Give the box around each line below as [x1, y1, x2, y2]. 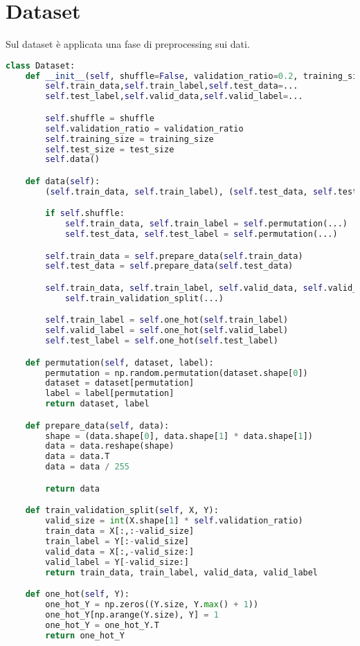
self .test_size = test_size [45, 144, 174, 154]
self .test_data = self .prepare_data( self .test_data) [45, 261, 294, 271]
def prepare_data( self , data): [25, 420, 170, 431]
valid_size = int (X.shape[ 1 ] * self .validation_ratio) [45, 516, 303, 526]
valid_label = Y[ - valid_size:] [45, 557, 189, 567]
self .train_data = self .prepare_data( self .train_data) [45, 251, 303, 261]
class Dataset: [6, 60, 75, 71]
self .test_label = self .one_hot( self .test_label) [45, 336, 278, 346]
